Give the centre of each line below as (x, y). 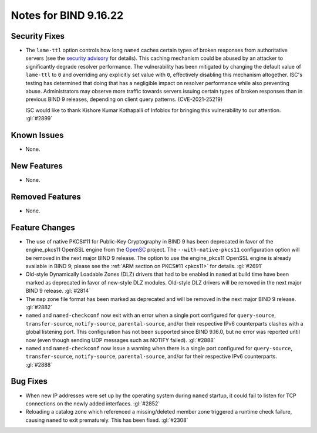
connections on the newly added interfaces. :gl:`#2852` (93, 403)
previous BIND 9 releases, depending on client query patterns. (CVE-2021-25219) (124, 99)
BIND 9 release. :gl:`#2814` (58, 291)
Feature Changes (43, 227)
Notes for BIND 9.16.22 (67, 15)
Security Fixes (38, 36)
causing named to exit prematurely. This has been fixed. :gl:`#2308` (107, 420)
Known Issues (37, 135)
